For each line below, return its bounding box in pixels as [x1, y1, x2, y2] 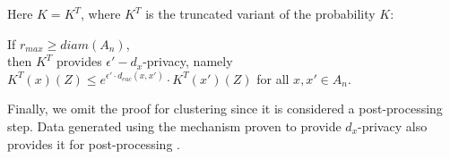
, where [81, 4, 121, 22]
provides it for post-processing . [7, 134, 180, 153]
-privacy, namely [143, 52, 233, 71]
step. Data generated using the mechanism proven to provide [7, 116, 342, 135]
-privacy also [358, 116, 428, 135]
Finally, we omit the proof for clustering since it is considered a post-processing [7, 99, 443, 118]
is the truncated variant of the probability [145, 4, 376, 22]
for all [256, 69, 290, 88]
